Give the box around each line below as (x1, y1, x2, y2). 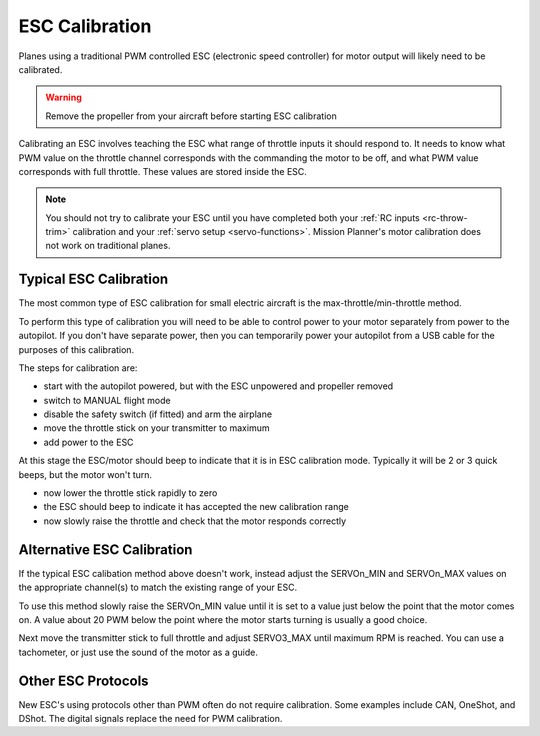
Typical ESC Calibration (18, 271, 169, 288)
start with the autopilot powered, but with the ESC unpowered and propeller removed (43, 380, 394, 392)
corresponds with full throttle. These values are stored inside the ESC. (18, 165, 307, 177)
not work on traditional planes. (45, 240, 171, 252)
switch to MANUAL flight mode (43, 394, 171, 406)
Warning (45, 91, 82, 104)
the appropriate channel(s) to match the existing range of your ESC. (18, 581, 298, 594)
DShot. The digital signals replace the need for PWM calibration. (18, 712, 283, 724)
